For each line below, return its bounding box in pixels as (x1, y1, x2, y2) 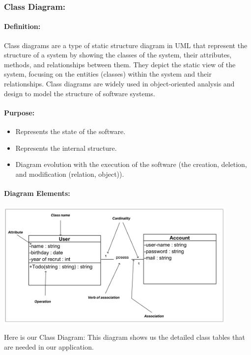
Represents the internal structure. (15, 142, 117, 153)
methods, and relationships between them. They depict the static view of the (4, 59, 236, 69)
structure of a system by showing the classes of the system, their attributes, (4, 50, 232, 60)
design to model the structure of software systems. (4, 88, 155, 98)
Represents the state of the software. (15, 126, 126, 136)
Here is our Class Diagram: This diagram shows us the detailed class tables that (4, 332, 245, 342)
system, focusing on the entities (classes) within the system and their (4, 69, 212, 79)
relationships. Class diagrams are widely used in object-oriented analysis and (4, 79, 235, 89)
